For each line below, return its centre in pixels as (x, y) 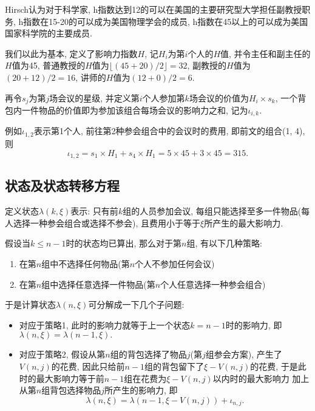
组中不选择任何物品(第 (86, 263)
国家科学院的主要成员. (49, 33)
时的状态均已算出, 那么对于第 (124, 243)
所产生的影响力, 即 (141, 390)
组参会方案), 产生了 (244, 354)
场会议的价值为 (219, 97)
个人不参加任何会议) (175, 263)
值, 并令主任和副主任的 (266, 53)
